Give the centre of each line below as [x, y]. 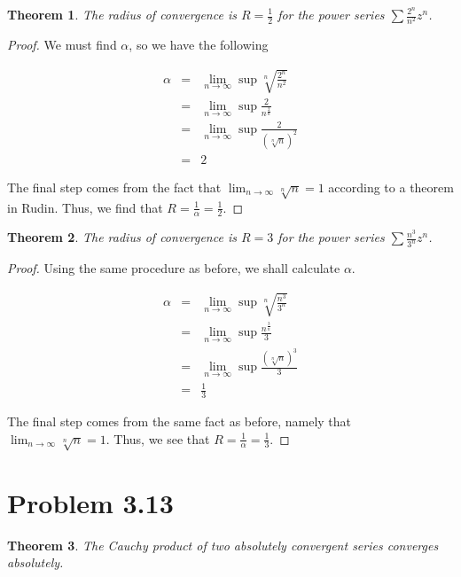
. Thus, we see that [158, 438]
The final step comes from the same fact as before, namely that [180, 421]
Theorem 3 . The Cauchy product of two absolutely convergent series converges [223, 545]
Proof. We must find [62, 45]
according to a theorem [391, 187]
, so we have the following [199, 45]
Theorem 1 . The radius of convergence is [122, 14]
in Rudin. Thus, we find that [85, 207]
